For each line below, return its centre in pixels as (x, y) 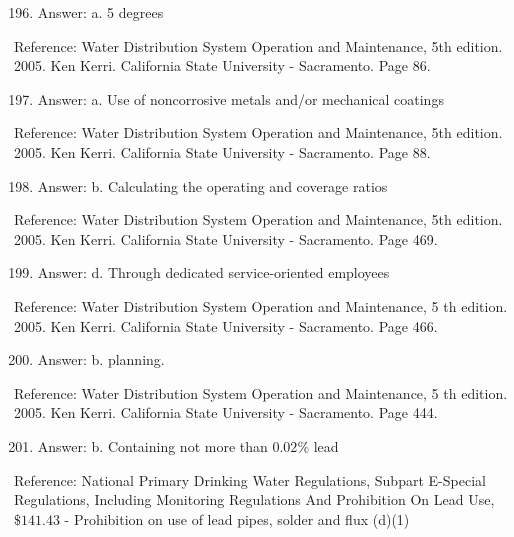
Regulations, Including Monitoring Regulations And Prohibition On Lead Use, (254, 499)
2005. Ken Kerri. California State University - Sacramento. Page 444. (226, 412)
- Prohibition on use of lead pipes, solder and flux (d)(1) (237, 518)
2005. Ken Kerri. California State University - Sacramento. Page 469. (226, 238)
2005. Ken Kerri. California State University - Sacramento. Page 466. (226, 325)
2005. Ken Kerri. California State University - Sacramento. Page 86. (222, 65)
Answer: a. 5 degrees (100, 12)
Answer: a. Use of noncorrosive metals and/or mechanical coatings (240, 98)
